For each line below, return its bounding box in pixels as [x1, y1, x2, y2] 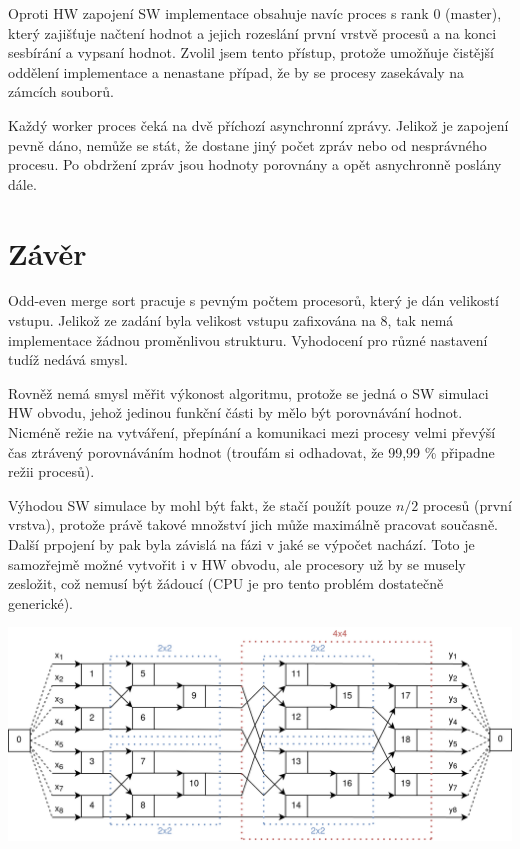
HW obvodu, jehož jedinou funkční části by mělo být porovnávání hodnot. [8, 402, 463, 423]
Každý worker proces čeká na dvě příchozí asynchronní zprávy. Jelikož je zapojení [8, 114, 509, 135]
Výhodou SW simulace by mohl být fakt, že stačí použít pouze [8, 494, 392, 515]
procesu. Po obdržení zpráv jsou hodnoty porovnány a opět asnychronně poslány [8, 154, 502, 175]
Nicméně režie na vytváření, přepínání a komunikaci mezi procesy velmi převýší [8, 422, 496, 443]
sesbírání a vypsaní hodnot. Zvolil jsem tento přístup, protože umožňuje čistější [8, 42, 495, 63]
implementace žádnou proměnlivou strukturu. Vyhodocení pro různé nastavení [8, 329, 488, 350]
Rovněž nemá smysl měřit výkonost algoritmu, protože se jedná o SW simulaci [8, 382, 489, 403]
